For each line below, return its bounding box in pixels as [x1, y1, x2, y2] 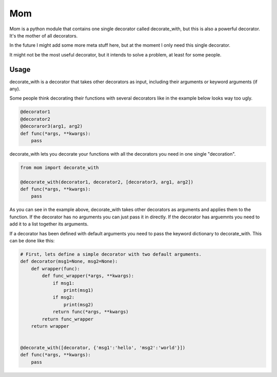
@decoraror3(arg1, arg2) [20, 123, 83, 129]
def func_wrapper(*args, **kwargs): [42, 273, 134, 279]
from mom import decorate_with [20, 164, 100, 171]
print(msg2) [63, 301, 94, 308]
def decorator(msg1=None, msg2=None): [20, 258, 118, 265]
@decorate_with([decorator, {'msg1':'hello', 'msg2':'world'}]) [20, 345, 186, 351]
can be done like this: [9, 238, 55, 244]
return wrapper [31, 323, 69, 329]
